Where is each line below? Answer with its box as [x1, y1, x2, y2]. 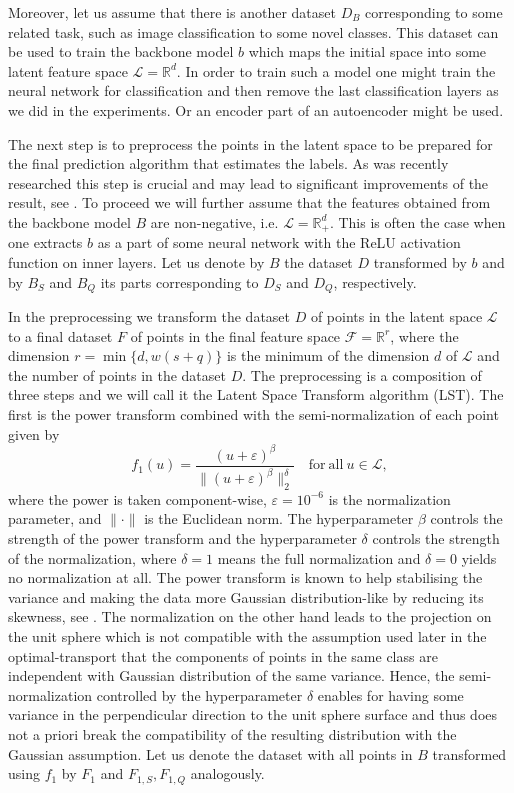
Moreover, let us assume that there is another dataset [8, 2, 336, 22]
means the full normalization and [217, 547, 421, 568]
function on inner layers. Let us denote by [8, 251, 265, 272]
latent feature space [8, 60, 128, 81]
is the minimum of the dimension [226, 345, 430, 366]
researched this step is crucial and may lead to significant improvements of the [8, 172, 489, 193]
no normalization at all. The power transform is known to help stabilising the [8, 567, 483, 588]
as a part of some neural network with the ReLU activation [97, 232, 461, 253]
